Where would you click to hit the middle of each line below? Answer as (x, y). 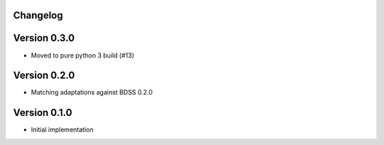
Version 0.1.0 (43, 113)
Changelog (38, 15)
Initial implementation (62, 130)
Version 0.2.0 (44, 76)
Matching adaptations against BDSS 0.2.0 (92, 92)
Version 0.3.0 (44, 38)
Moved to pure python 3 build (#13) (82, 55)
